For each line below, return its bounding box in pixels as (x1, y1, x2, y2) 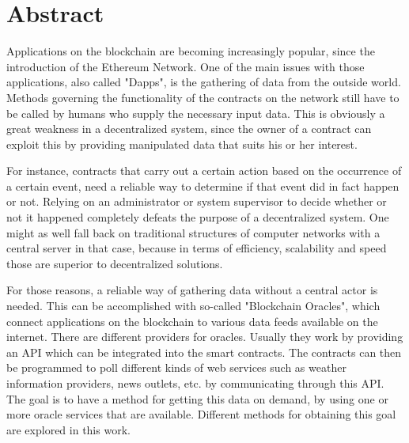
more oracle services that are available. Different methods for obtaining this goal (6, 406, 396, 422)
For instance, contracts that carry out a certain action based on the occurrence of (6, 162, 402, 179)
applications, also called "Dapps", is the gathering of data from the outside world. (6, 74, 401, 90)
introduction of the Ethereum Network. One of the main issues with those (6, 58, 365, 74)
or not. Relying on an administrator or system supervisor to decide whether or (6, 193, 387, 210)
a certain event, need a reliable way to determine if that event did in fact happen (6, 177, 400, 194)
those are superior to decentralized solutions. (6, 255, 223, 271)
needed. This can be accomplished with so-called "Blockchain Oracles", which (6, 297, 381, 314)
